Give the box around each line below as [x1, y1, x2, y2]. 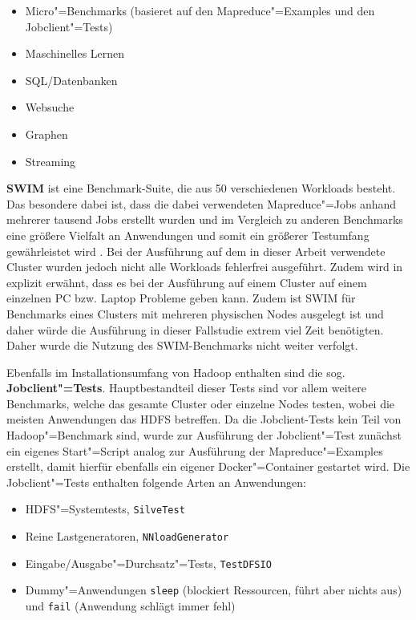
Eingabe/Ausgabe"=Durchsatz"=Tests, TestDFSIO [25, 554, 272, 571]
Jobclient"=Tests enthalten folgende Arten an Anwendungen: [6, 473, 306, 490]
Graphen [25, 125, 68, 142]
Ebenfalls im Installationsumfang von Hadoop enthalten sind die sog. [6, 363, 345, 380]
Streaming [25, 152, 76, 169]
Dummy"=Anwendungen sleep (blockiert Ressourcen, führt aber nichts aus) [25, 582, 402, 598]
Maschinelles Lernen [25, 45, 125, 62]
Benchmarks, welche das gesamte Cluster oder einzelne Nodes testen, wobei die [6, 395, 395, 411]
